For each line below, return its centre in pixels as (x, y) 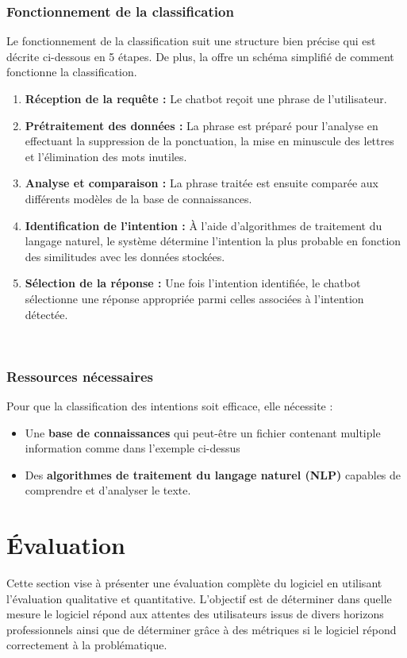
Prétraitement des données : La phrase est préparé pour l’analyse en (202, 125)
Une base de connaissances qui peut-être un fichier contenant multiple (203, 432)
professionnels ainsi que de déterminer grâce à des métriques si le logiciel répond (202, 629)
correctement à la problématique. (87, 645)
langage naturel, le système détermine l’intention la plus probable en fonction (213, 241)
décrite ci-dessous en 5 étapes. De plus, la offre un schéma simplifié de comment (200, 56)
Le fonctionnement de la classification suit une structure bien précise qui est (191, 41)
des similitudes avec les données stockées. (125, 256)
